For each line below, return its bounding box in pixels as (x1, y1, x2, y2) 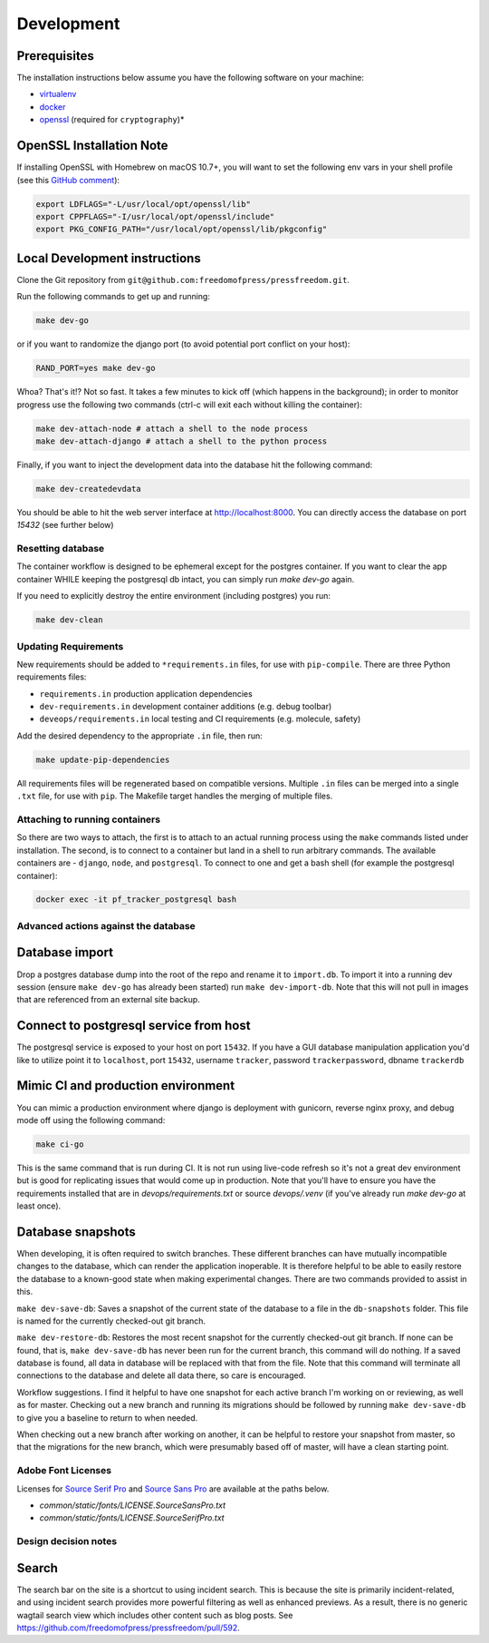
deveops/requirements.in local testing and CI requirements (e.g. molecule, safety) (39, 713, 361, 725)
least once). (16, 1200, 62, 1211)
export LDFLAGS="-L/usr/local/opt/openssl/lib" (35, 199, 251, 209)
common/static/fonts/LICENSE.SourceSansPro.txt (39, 1500, 226, 1511)
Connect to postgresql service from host (16, 1018, 251, 1033)
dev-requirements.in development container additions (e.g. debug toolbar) (39, 701, 332, 712)
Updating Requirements (16, 640, 124, 652)
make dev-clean (35, 615, 103, 625)
